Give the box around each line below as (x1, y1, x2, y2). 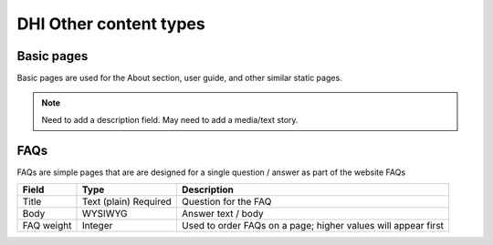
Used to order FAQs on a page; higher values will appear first (181, 219, 445, 232)
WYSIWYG (81, 208, 128, 220)
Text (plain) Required (81, 196, 173, 209)
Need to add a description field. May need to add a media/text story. (41, 114, 299, 125)
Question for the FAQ (181, 196, 272, 209)
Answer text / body (181, 208, 264, 220)
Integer (81, 219, 113, 232)
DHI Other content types (16, 14, 205, 34)
